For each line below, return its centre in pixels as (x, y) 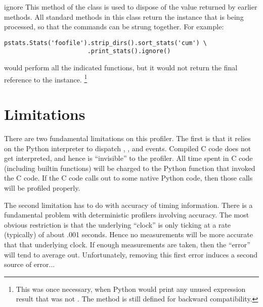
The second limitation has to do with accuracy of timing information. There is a (128, 205)
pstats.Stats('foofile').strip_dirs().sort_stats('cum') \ (105, 43)
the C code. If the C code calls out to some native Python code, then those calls (128, 178)
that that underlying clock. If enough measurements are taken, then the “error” (127, 244)
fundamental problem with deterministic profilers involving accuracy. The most (127, 215)
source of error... (30, 264)
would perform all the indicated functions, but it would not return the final (121, 68)
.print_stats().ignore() (129, 51)
